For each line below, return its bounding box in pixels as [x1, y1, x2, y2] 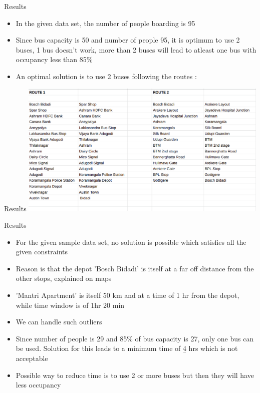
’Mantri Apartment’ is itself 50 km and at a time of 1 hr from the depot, [16, 290, 239, 300]
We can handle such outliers [16, 316, 102, 327]
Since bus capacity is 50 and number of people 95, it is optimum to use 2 [16, 35, 240, 45]
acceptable [16, 353, 48, 363]
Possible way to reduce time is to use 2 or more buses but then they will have [16, 369, 254, 380]
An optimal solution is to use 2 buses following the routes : [16, 71, 197, 81]
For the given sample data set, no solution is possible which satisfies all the [16, 236, 246, 247]
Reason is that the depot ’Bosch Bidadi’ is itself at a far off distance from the [16, 263, 254, 273]
